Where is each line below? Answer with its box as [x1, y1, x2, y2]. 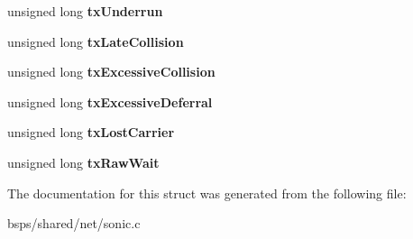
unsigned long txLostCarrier [7, 123, 175, 142]
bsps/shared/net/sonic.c [7, 214, 141, 233]
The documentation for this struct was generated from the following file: [7, 183, 407, 202]
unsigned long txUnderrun [7, 2, 163, 20]
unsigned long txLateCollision [7, 32, 184, 51]
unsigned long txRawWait [7, 152, 160, 171]
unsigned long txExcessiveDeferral [7, 92, 213, 111]
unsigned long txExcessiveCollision [7, 62, 216, 81]
